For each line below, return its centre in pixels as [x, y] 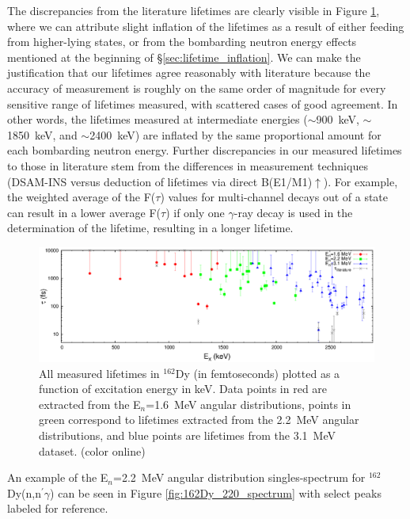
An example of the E [58, 477]
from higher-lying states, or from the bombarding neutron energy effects [182, 42]
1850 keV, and [42, 134]
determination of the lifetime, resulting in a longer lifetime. [150, 228]
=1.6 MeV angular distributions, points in [249, 404]
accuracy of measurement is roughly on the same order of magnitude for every [197, 88]
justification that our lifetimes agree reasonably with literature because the [189, 73]
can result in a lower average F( [84, 212]
